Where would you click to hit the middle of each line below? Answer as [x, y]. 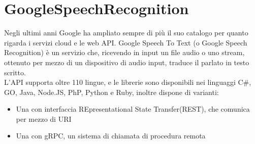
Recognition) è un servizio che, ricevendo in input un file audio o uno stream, [124, 52]
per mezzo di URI [44, 118]
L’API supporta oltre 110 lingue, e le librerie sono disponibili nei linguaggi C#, [128, 82]
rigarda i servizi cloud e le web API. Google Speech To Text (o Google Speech [126, 42]
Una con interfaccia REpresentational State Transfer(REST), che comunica [133, 109]
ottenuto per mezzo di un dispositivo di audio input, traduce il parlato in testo [127, 62]
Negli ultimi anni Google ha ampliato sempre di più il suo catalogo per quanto [126, 33]
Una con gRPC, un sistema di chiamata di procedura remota [111, 136]
